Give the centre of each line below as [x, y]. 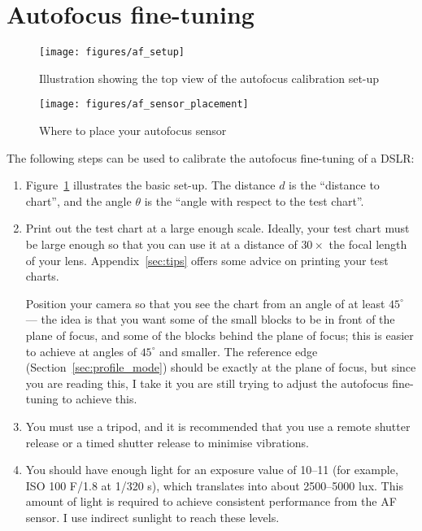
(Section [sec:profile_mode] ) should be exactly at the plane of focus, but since [221, 367]
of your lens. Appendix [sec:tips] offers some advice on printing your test [207, 260]
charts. [42, 276]
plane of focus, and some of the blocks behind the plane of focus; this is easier [220, 335]
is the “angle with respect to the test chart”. [254, 200]
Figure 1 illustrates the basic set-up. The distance [150, 185]
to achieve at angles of [81, 351]
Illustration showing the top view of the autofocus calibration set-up [209, 78]
